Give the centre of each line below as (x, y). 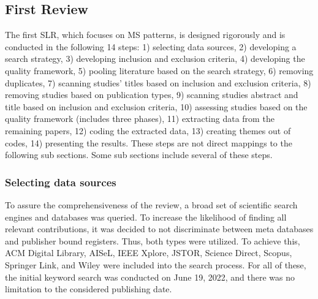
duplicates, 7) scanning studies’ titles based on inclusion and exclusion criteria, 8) (158, 82)
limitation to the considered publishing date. (89, 289)
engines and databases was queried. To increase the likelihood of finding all (146, 217)
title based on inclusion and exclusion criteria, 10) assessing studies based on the (156, 106)
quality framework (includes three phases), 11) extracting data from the (140, 119)
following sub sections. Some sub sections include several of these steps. (139, 155)
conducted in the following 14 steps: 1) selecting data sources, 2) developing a (151, 46)
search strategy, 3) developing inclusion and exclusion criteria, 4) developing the (155, 59)
